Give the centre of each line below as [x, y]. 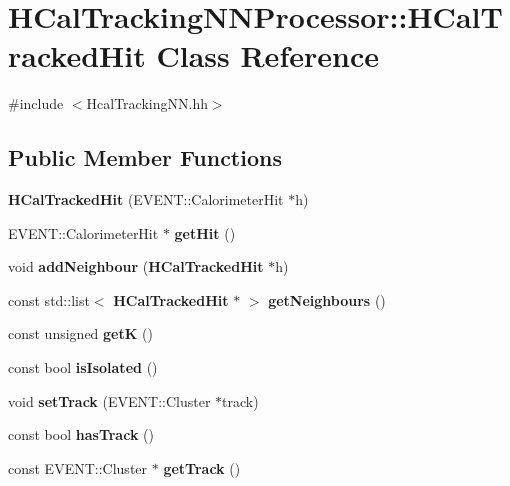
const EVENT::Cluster [78, 467]
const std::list [49, 299]
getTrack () [202, 467]
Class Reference [267, 55]
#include [36, 103]
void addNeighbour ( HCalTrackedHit [136, 266]
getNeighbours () [327, 299]
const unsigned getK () [80, 333]
